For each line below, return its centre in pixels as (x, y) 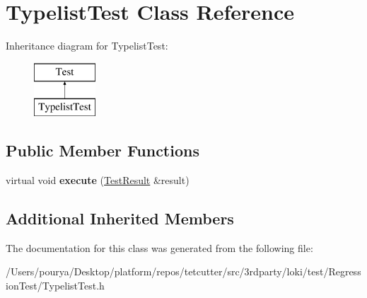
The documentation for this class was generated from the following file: (159, 247)
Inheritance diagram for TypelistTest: (87, 46)
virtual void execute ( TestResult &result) (98, 180)
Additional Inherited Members (120, 218)
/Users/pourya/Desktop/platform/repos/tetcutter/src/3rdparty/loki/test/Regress (183, 271)
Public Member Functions (103, 150)
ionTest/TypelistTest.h (55, 286)
